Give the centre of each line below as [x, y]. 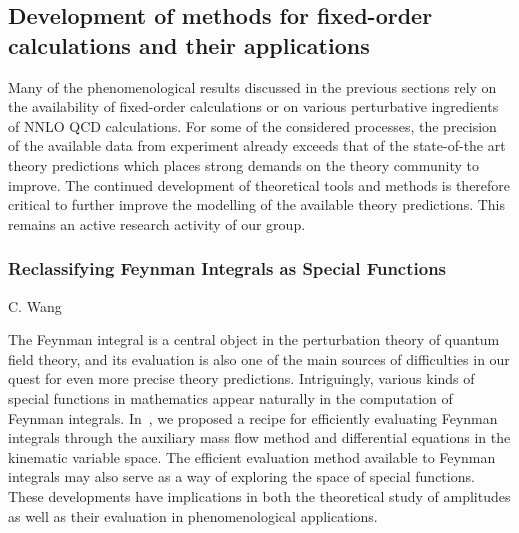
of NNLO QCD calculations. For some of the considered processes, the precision [252, 125]
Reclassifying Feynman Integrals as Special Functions [227, 268]
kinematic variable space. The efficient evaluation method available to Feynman [252, 456]
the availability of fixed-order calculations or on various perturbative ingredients [253, 106]
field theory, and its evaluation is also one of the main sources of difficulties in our [259, 358]
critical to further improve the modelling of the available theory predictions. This [257, 204]
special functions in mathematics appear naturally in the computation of [230, 397]
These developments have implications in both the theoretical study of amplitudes [259, 495]
